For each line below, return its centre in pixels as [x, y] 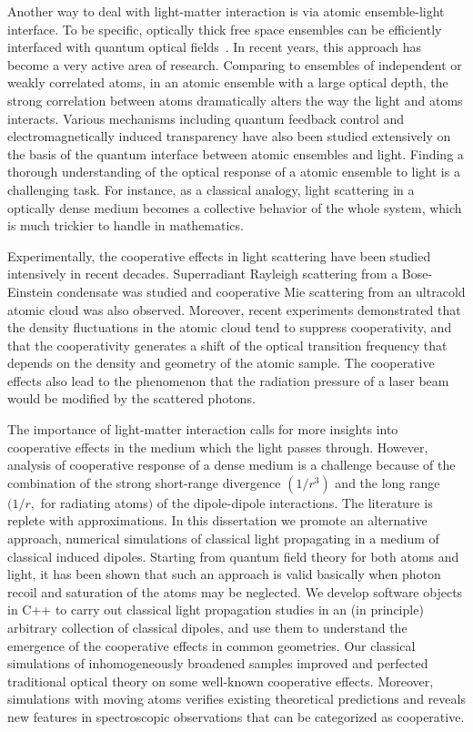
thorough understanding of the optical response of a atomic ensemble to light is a [234, 172]
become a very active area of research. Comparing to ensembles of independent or [235, 64]
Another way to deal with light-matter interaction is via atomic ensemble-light [226, 11]
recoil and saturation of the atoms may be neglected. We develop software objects [235, 591]
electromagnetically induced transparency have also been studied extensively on [229, 136]
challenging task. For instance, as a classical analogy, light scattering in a [211, 189]
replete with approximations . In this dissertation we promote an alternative [217, 520]
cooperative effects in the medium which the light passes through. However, [218, 447]
